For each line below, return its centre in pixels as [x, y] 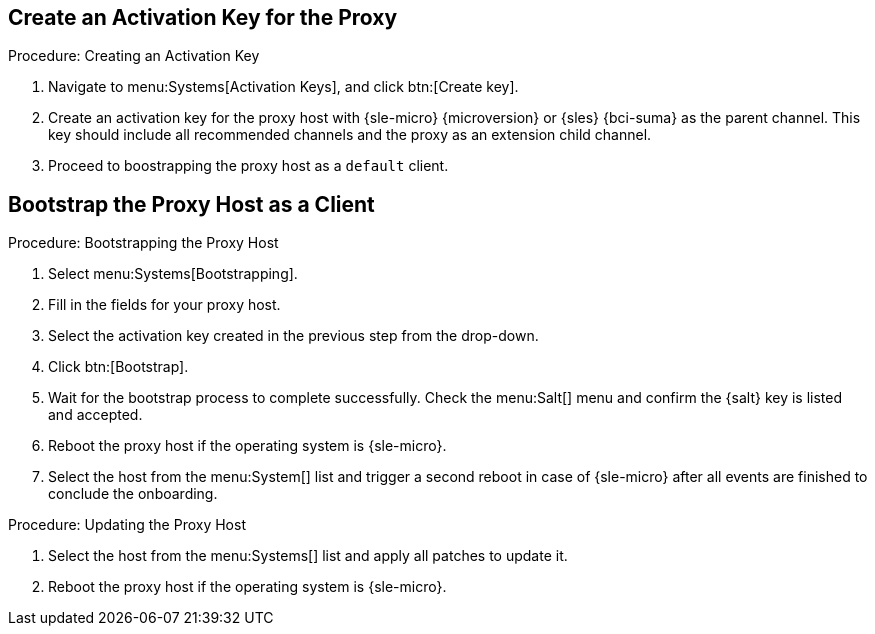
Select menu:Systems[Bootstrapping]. [173, 274]
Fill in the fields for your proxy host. [164, 305]
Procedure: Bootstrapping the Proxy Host [143, 243]
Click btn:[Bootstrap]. [118, 367]
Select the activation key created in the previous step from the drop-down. [293, 336]
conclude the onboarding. [133, 494]
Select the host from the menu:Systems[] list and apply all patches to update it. [308, 556]
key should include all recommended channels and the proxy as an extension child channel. [350, 135]
